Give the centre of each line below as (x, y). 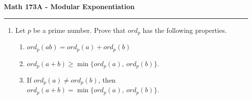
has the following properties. (185, 30)
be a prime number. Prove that (79, 30)
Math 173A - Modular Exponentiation (69, 6)
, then (107, 79)
